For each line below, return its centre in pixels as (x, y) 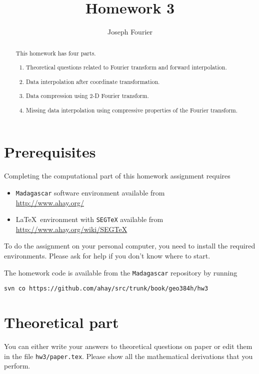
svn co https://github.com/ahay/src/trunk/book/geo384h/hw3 (106, 289)
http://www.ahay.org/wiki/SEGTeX (71, 229)
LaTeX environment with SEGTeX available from (89, 219)
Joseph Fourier (130, 32)
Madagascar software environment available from (90, 192)
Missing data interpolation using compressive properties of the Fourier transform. (132, 110)
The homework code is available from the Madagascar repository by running (121, 272)
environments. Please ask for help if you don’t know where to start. (107, 255)
